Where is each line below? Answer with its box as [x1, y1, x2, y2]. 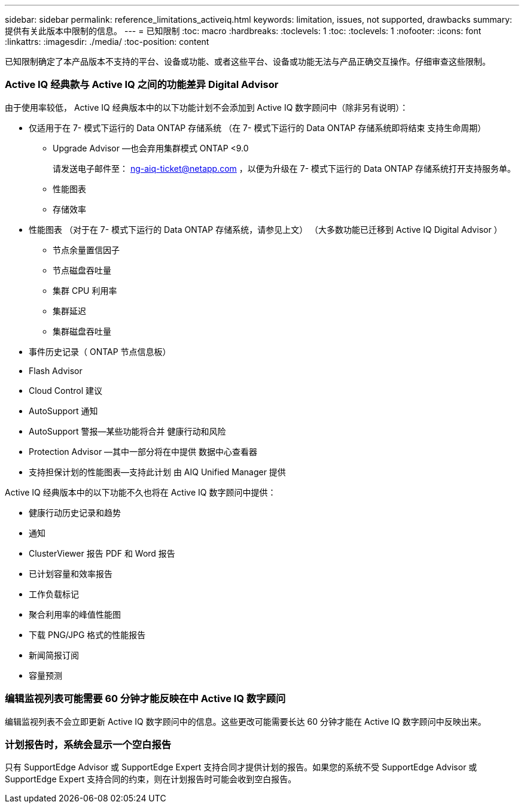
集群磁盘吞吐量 [53, 326, 111, 336]
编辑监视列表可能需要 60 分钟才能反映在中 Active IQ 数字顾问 [5, 692, 286, 705]
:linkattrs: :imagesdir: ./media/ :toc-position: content [5, 37, 209, 47]
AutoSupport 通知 [29, 405, 98, 416]
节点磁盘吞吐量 [53, 265, 111, 275]
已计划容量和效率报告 [29, 568, 112, 579]
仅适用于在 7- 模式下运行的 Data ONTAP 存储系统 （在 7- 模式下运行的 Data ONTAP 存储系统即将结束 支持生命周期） [29, 122, 486, 133]
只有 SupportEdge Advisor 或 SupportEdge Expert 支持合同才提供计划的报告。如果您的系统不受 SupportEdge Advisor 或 [5, 762, 477, 773]
